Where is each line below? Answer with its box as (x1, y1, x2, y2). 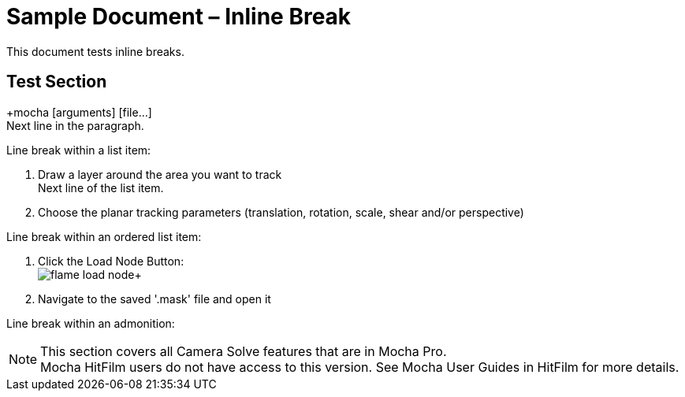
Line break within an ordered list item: (6, 229, 202, 243)
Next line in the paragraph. (6, 118, 144, 132)
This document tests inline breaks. (6, 44, 184, 58)
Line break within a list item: (6, 143, 151, 157)
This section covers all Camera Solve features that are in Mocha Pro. (40, 343, 447, 359)
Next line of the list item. (38, 180, 164, 195)
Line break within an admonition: (6, 316, 175, 330)
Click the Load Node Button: (38, 254, 184, 268)
